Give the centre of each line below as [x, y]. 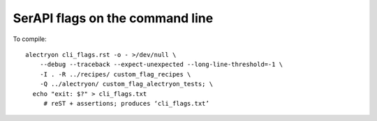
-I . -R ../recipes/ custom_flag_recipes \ [115, 74]
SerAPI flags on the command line [113, 18]
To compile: [30, 39]
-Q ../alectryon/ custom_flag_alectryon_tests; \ [126, 84]
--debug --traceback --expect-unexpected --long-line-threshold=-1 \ [161, 65]
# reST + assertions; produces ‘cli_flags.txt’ [126, 103]
